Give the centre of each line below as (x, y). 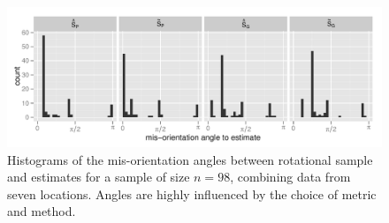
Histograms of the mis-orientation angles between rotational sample (190, 159)
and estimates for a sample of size (99, 177)
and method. (42, 211)
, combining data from (290, 177)
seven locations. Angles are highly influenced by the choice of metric (192, 193)
